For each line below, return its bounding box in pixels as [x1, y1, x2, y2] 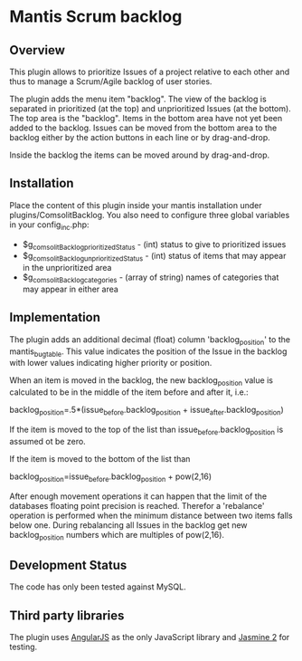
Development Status [9, 557, 127, 572]
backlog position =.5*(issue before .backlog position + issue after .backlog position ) [9, 405, 285, 417]
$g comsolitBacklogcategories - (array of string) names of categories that [22, 272, 279, 284]
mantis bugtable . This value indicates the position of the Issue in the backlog [9, 346, 288, 359]
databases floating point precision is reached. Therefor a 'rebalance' [9, 500, 265, 511]
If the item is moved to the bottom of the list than [9, 453, 191, 464]
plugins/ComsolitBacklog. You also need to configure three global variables [9, 209, 290, 220]
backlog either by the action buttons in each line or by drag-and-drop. [9, 132, 271, 142]
